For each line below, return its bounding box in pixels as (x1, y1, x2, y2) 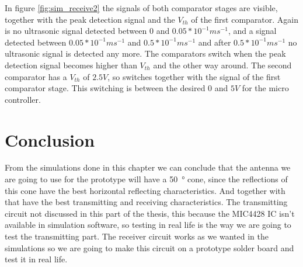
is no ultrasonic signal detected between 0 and (5, 25, 170, 37)
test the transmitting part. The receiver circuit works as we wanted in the (5, 230, 269, 242)
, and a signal (228, 25, 277, 37)
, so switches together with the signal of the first (107, 70, 281, 82)
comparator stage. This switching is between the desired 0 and (5, 82, 228, 94)
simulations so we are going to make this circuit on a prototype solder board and (5, 241, 294, 254)
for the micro (242, 82, 289, 94)
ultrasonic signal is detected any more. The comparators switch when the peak (5, 47, 286, 60)
